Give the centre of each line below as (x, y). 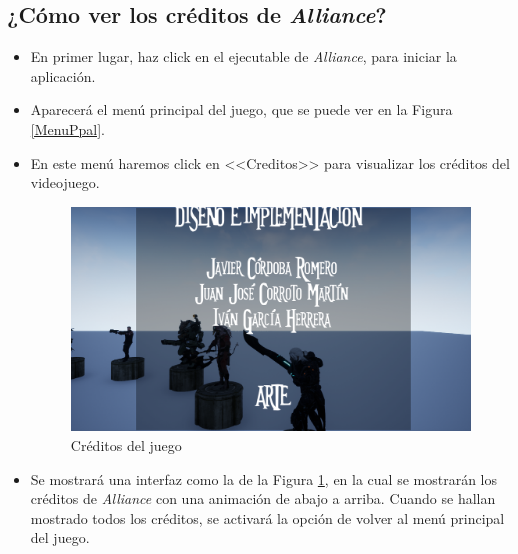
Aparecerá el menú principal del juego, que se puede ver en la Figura (241, 109)
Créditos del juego (126, 445)
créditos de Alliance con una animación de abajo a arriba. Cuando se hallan (263, 498)
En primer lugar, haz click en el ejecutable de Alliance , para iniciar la (243, 56)
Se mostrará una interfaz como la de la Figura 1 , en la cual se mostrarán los (263, 478)
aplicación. (63, 75)
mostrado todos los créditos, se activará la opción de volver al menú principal (267, 517)
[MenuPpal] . (67, 128)
